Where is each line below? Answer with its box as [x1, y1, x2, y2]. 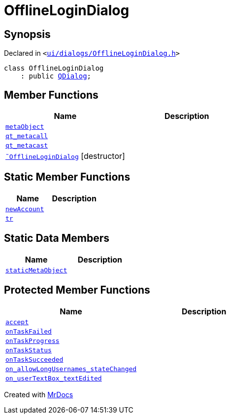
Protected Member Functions [4, 284, 150, 297]
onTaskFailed [5, 327, 52, 335]
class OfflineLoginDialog [4, 64, 104, 73]
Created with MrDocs [4, 390, 73, 399]
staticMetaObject [5, 266, 67, 274]
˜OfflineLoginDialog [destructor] [5, 151, 125, 161]
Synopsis [4, 28, 51, 40]
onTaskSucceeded [5, 355, 64, 363]
